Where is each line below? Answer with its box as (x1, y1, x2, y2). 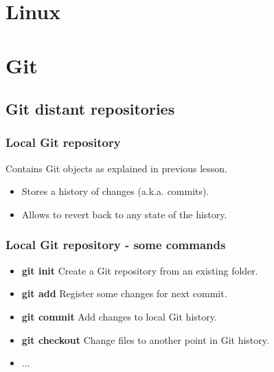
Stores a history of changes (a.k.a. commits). (21, 184, 209, 198)
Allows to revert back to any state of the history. (21, 207, 227, 221)
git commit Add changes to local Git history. (21, 309, 217, 323)
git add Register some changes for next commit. (21, 286, 227, 301)
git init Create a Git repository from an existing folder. (21, 263, 258, 277)
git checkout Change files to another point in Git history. (21, 332, 269, 347)
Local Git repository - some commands (5, 236, 226, 253)
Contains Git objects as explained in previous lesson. (5, 161, 227, 175)
